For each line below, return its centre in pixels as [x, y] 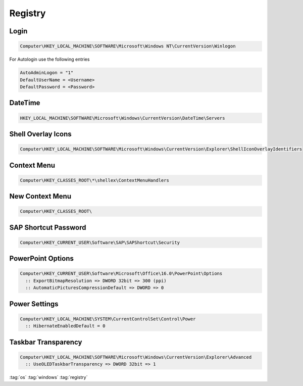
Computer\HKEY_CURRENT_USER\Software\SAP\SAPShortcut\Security [100, 242]
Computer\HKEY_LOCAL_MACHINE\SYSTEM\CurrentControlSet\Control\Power [108, 319]
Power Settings [34, 304]
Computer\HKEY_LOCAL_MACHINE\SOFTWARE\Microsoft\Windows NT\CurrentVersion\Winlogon [128, 46]
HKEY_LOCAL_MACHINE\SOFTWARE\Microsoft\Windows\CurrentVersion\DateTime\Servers [122, 118]
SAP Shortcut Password [48, 227]
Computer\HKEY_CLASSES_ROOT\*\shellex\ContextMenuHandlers [94, 180]
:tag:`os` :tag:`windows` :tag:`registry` [48, 377]
